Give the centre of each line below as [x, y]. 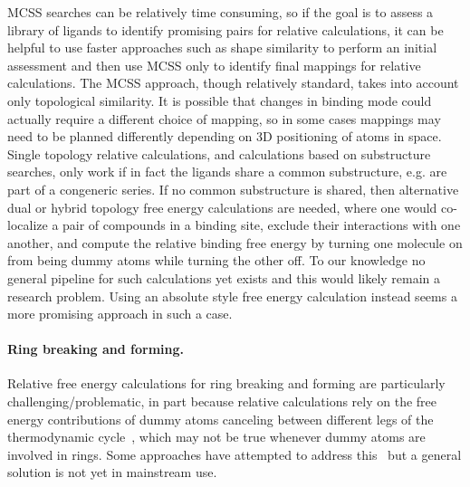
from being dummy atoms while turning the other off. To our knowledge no [216, 260]
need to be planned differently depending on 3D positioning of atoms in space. [225, 136]
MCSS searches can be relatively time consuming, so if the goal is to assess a [221, 12]
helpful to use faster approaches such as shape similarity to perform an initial [222, 48]
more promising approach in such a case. [120, 314]
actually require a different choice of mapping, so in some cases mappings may [224, 118]
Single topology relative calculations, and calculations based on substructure [219, 153]
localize [28, 225]
